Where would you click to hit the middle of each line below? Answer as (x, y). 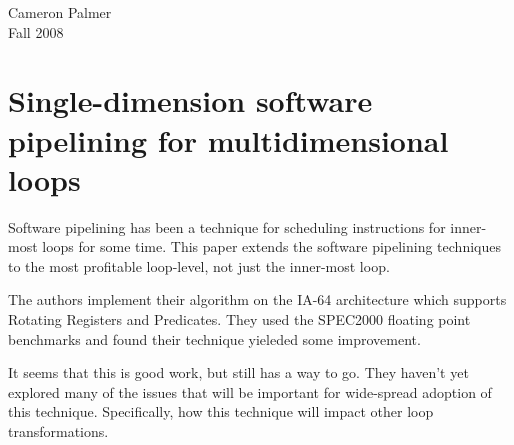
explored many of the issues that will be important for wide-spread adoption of (250, 391)
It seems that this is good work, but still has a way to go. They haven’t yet (238, 372)
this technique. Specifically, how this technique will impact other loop (221, 411)
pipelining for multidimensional (228, 139)
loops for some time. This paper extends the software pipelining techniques (271, 246)
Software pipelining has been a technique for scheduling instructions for (227, 226)
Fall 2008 (36, 31)
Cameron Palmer (60, 12)
